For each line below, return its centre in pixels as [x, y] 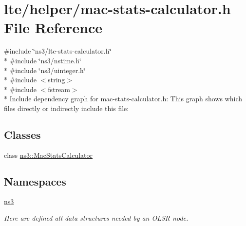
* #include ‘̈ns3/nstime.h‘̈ [43, 60]
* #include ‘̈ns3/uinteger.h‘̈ [45, 70]
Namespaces [35, 181]
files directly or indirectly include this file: [66, 108]
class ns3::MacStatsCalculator [48, 155]
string [57, 80]
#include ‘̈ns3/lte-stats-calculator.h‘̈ [58, 51]
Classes [22, 134]
